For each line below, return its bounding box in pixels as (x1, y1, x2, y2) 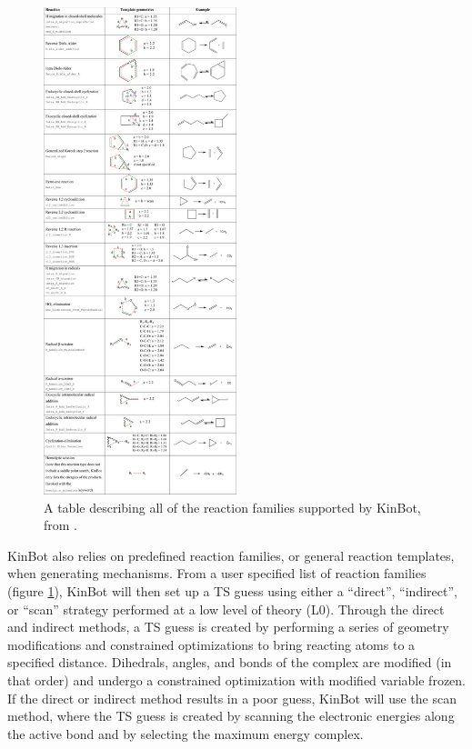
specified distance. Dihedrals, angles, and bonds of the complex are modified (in (7, 653, 452, 672)
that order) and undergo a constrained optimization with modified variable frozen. (7, 670, 466, 689)
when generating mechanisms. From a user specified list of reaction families (7, 564, 427, 583)
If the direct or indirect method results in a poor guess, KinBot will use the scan (7, 688, 457, 707)
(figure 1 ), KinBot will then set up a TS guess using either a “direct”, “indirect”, (7, 581, 457, 600)
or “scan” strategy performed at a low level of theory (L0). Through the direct (7, 599, 445, 618)
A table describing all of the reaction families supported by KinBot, (44, 497, 421, 516)
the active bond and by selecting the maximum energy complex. (7, 724, 364, 743)
